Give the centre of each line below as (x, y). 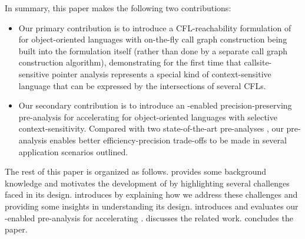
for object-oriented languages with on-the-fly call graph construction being (153, 39)
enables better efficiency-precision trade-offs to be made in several (168, 140)
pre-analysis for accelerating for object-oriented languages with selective (148, 117)
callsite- (258, 62)
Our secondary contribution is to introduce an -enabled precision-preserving (155, 105)
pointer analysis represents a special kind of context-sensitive (161, 73)
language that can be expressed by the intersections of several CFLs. (142, 85)
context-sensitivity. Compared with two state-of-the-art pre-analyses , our (151, 128)
